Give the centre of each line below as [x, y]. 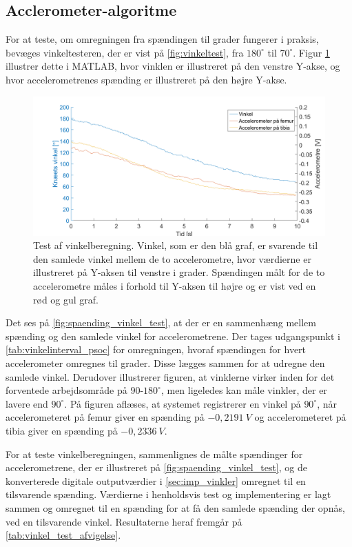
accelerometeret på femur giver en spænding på [105, 417]
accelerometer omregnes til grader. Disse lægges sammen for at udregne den [165, 362]
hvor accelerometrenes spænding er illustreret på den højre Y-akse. [146, 79]
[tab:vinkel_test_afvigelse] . [63, 535]
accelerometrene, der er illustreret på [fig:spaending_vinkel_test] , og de [156, 467]
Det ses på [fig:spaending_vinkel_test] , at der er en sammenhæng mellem [161, 322]
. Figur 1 [311, 52]
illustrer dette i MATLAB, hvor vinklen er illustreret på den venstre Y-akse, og [173, 66]
